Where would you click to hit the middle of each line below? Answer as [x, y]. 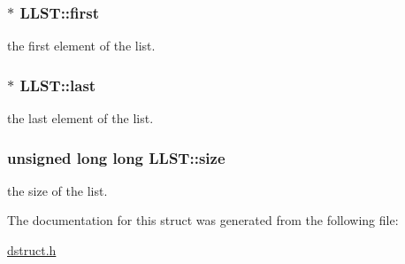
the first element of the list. [81, 46]
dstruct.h [32, 250]
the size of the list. [57, 190]
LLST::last [58, 85]
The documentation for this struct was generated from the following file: [203, 220]
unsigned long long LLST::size [116, 157]
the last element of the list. [80, 118]
